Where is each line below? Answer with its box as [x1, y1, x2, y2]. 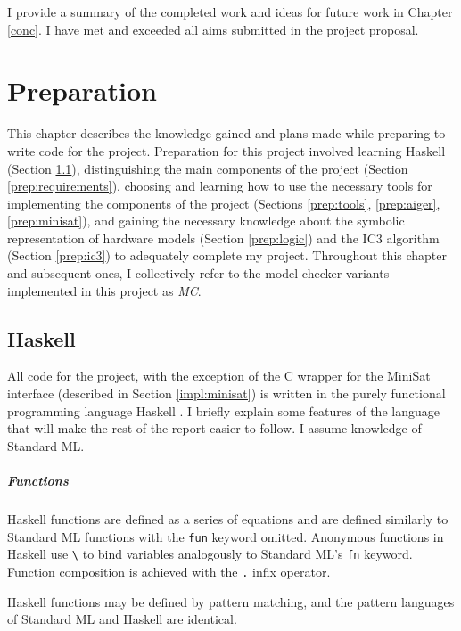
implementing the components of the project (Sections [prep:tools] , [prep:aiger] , [7, 193, 440, 212]
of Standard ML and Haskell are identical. [7, 610, 237, 628]
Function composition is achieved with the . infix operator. [7, 561, 331, 580]
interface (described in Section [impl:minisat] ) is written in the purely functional [7, 384, 446, 403]
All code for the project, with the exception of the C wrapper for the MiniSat [7, 366, 431, 385]
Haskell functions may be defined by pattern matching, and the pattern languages [7, 592, 455, 611]
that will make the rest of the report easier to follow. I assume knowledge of [7, 419, 422, 438]
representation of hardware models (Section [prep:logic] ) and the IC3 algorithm [7, 228, 440, 247]
